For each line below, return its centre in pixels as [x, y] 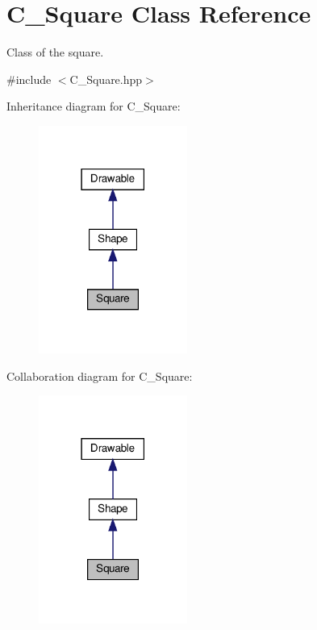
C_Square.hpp [106, 79]
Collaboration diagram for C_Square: [100, 375]
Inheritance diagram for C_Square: [94, 106]
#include [29, 79]
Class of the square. [55, 52]
